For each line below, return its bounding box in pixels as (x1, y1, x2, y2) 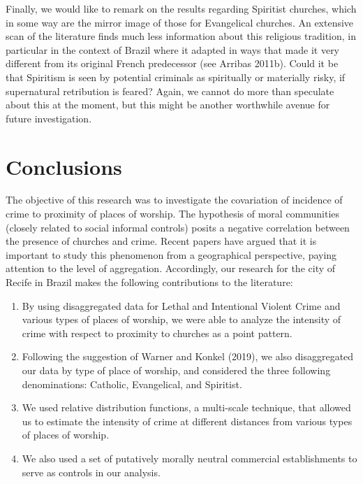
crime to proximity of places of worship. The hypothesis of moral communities (6, 206, 340, 221)
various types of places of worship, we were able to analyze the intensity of (22, 312, 341, 327)
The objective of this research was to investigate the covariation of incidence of (6, 192, 343, 207)
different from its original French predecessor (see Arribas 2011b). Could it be (6, 56, 339, 71)
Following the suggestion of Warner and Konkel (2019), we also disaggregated (22, 349, 354, 364)
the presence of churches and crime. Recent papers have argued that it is (6, 234, 317, 248)
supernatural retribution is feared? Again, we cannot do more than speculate (6, 83, 334, 98)
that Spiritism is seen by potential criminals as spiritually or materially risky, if (6, 69, 346, 84)
